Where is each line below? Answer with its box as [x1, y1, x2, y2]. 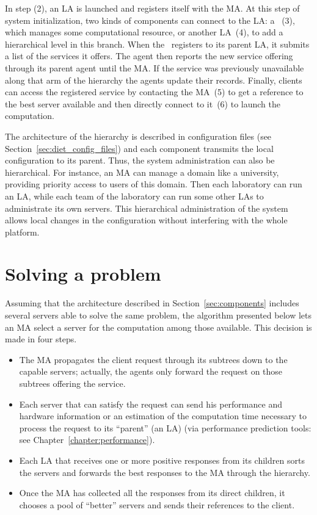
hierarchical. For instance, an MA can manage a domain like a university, [5, 165, 279, 178]
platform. [5, 225, 40, 238]
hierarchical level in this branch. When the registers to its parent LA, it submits [5, 37, 310, 50]
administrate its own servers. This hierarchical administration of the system [5, 201, 288, 214]
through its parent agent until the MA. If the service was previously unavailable [5, 61, 304, 74]
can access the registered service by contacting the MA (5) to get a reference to [5, 85, 304, 98]
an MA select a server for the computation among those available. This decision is [5, 320, 312, 333]
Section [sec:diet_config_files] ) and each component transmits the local [5, 142, 274, 154]
